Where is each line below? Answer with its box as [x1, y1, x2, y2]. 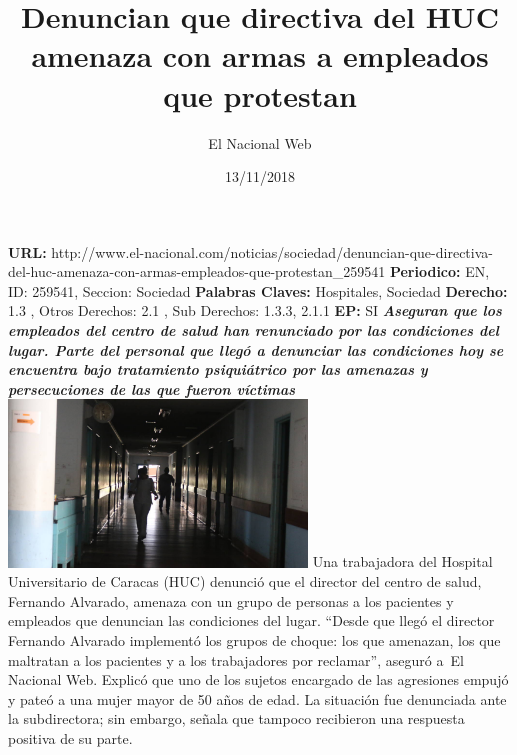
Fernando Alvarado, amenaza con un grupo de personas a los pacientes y [8, 590, 454, 611]
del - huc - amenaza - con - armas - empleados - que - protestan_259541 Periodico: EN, [8, 261, 490, 282]
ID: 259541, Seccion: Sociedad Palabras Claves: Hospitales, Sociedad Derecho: [8, 280, 508, 301]
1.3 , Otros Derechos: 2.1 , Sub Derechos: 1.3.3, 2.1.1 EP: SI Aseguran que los [8, 300, 502, 321]
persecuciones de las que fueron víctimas [8, 378, 295, 399]
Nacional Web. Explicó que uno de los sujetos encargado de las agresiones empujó [8, 669, 509, 690]
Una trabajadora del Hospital [312, 551, 493, 572]
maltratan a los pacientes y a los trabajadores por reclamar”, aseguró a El [8, 649, 464, 670]
